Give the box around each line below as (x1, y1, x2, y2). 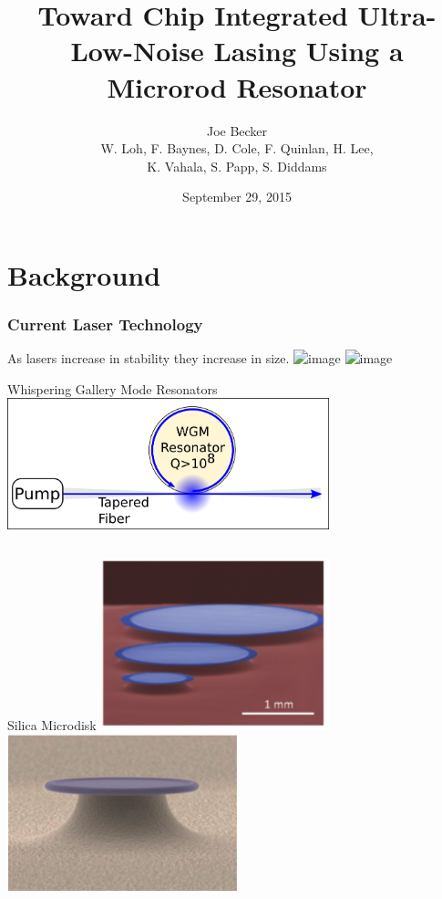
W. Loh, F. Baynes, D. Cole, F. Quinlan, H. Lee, (100, 139, 374, 158)
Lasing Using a (213, 32, 404, 69)
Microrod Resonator (107, 68, 367, 105)
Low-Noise (70, 32, 204, 69)
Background (7, 256, 161, 293)
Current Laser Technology (7, 312, 203, 335)
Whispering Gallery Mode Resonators (7, 379, 218, 398)
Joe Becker (206, 120, 268, 140)
